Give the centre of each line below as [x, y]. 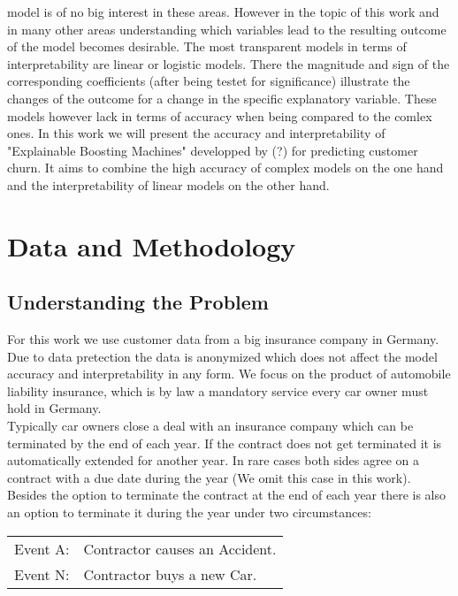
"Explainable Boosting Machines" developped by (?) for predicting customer [213, 150]
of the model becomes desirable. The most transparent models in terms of [207, 46]
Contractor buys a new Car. [170, 574]
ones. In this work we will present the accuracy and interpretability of [196, 133]
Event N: [42, 574]
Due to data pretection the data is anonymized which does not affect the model [222, 356]
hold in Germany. [54, 408]
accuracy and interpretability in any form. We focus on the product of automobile [229, 374]
